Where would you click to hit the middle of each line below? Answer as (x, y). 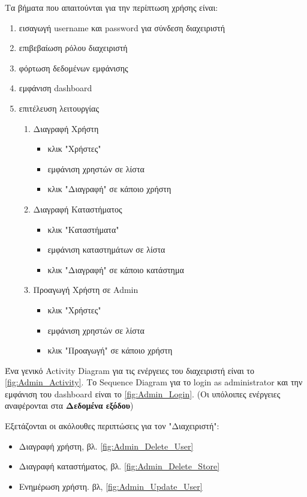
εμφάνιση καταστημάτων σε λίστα (106, 249)
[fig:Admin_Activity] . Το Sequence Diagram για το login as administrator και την (154, 382)
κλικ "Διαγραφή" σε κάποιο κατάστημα (116, 269)
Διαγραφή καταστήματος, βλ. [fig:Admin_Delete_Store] (119, 466)
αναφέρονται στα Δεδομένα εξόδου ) (69, 405)
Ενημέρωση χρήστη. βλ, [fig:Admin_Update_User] (111, 486)
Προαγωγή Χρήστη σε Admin (86, 290)
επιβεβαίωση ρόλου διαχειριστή (73, 48)
